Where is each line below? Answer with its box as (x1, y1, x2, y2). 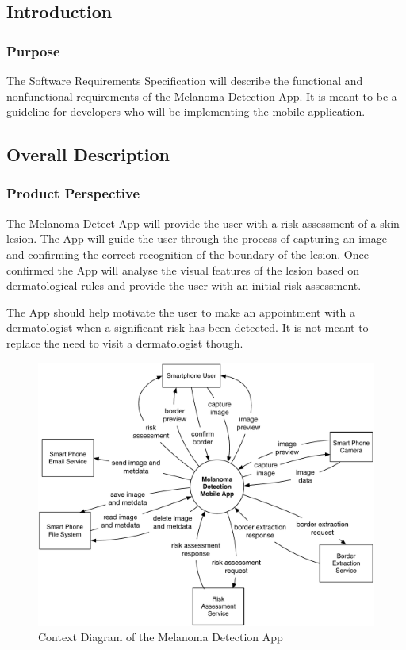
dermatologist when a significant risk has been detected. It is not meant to (6, 319, 369, 336)
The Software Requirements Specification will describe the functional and (6, 72, 363, 88)
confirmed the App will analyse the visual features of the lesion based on (6, 261, 359, 278)
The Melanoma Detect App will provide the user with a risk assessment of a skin (6, 214, 400, 231)
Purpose (6, 40, 60, 60)
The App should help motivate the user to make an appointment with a (6, 303, 356, 320)
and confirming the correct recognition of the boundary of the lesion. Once (6, 245, 369, 262)
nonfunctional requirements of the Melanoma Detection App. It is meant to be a (6, 87, 397, 104)
